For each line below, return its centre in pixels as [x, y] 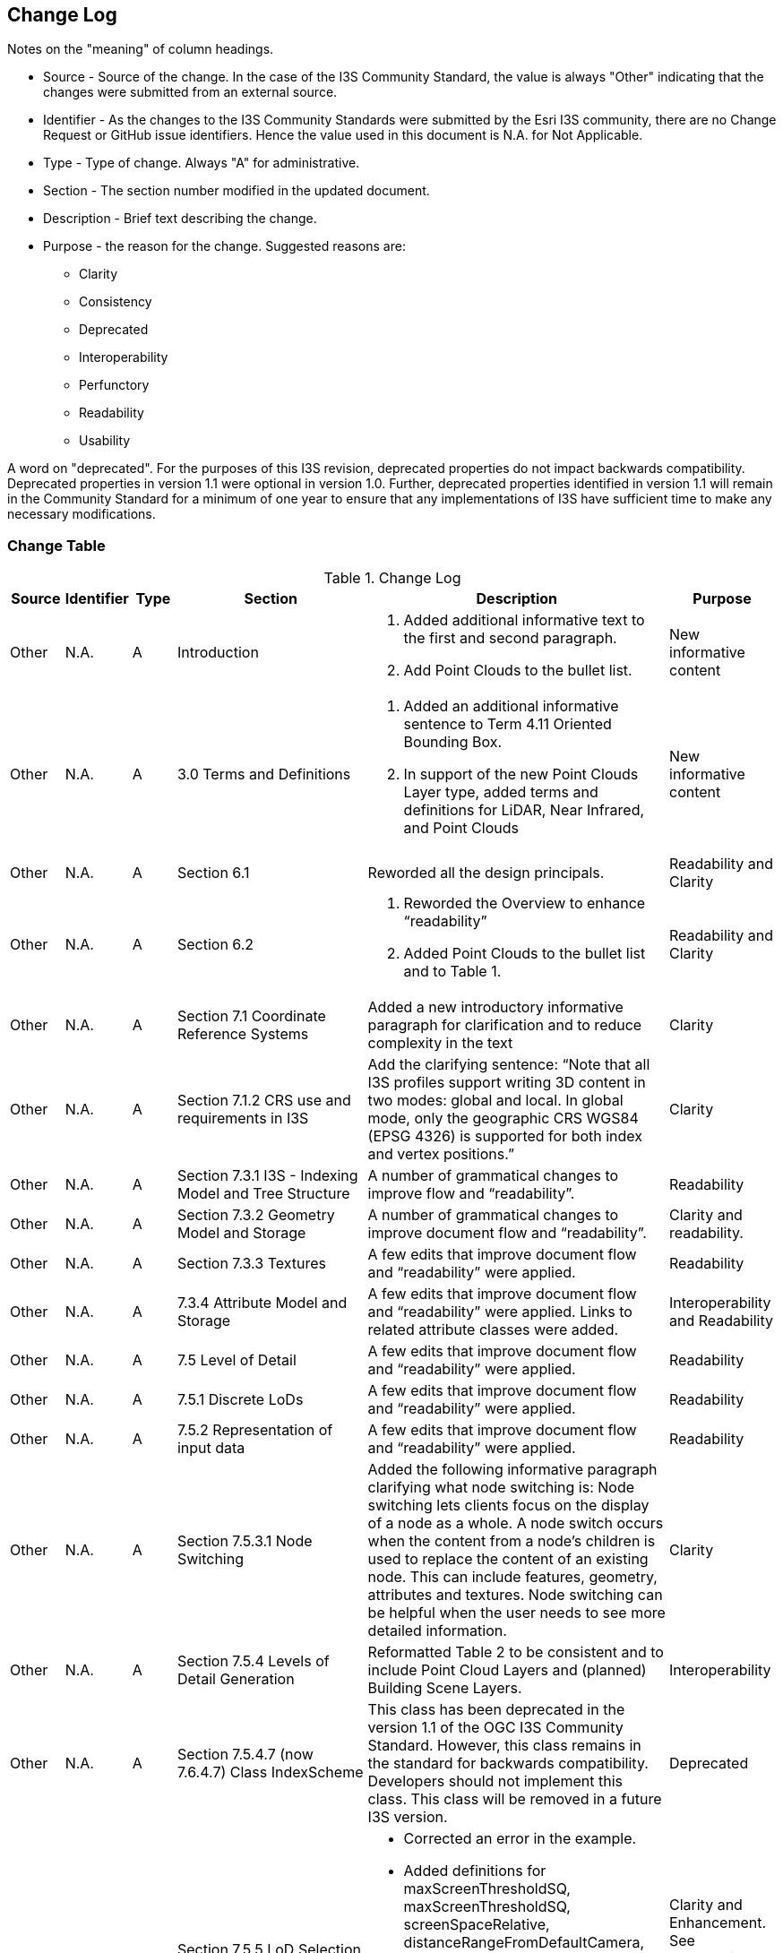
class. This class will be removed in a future [515, 1799]
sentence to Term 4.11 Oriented [508, 724]
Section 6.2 [215, 945]
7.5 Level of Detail [237, 1360]
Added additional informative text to [524, 620]
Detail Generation [236, 1679]
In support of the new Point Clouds [521, 774]
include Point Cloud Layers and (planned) [507, 1670]
